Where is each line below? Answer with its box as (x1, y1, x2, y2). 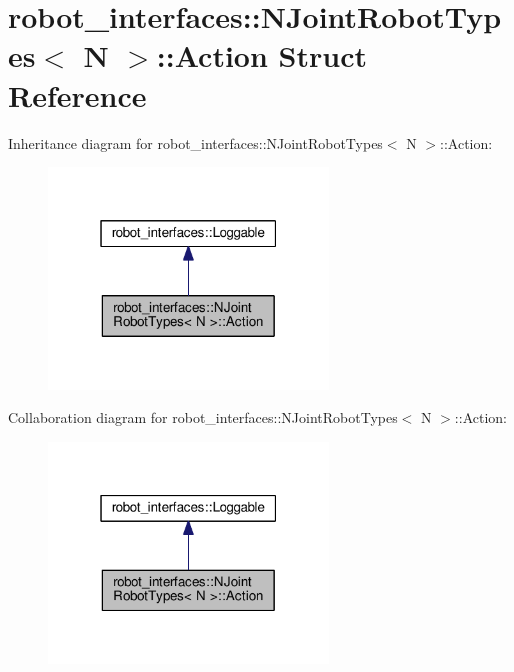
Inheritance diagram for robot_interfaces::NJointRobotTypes (8, 132, 383, 153)
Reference (8, 74, 147, 115)
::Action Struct (156, 35, 367, 76)
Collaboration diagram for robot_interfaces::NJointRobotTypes (8, 407, 398, 428)
